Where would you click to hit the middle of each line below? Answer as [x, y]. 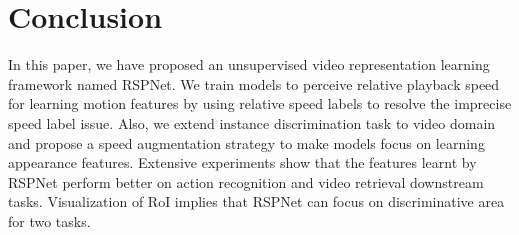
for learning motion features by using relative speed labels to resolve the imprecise [260, 103]
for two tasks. [49, 220]
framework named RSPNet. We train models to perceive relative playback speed [254, 83]
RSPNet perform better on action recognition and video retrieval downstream [246, 181]
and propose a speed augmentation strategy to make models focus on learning [246, 142]
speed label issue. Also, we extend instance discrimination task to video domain [252, 122]
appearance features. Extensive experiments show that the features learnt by [242, 162]
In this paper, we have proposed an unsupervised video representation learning [249, 64]
